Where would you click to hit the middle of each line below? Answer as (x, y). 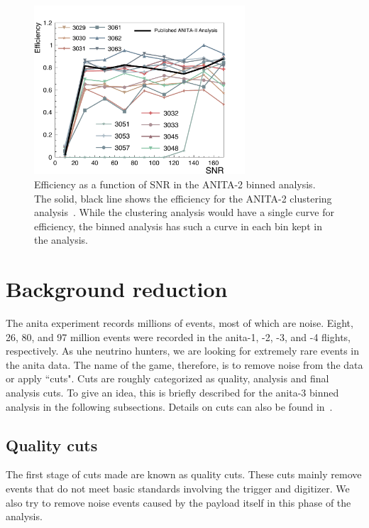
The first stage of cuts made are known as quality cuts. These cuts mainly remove (184, 474)
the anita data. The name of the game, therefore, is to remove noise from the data (184, 364)
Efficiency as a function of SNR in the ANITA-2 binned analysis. (175, 184)
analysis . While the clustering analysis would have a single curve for (184, 212)
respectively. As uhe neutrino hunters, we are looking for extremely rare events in (183, 351)
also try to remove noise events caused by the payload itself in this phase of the (178, 502)
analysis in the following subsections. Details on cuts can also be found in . (169, 406)
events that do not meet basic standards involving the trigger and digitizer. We (178, 489)
